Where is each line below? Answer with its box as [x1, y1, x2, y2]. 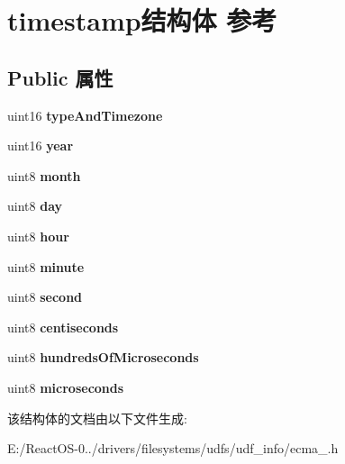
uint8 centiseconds [7, 317, 119, 336]
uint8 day [7, 196, 63, 215]
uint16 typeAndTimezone [7, 105, 163, 124]
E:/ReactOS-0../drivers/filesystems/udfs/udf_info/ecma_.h [7, 439, 339, 458]
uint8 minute [7, 257, 85, 276]
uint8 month [7, 166, 81, 185]
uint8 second [7, 287, 83, 306]
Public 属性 [7, 63, 113, 91]
